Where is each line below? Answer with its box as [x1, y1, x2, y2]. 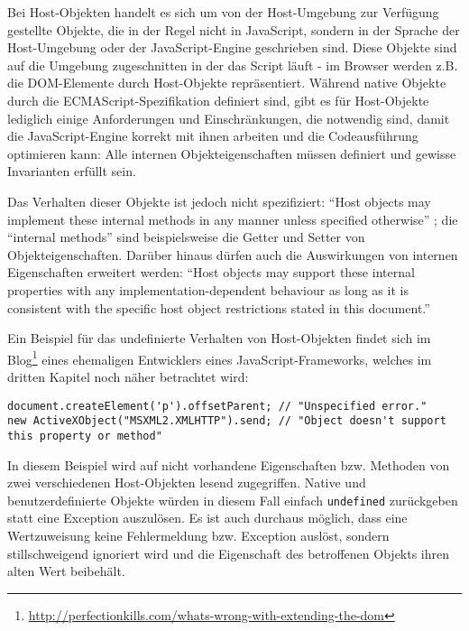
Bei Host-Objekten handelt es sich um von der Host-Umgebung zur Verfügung [7, 3, 439, 21]
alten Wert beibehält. [7, 561, 125, 580]
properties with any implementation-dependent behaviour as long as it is [7, 280, 409, 299]
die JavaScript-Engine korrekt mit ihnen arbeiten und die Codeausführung [7, 126, 418, 145]
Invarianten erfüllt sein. [7, 162, 136, 181]
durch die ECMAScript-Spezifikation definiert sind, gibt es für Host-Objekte [7, 90, 429, 109]
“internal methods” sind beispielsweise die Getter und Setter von [7, 227, 365, 246]
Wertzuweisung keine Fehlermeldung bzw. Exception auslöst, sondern [7, 525, 390, 544]
